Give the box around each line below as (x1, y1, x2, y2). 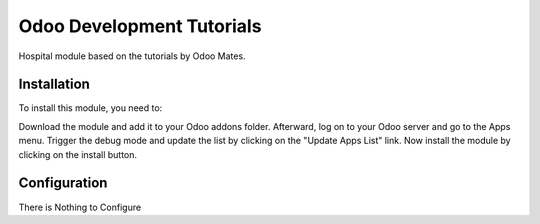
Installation (18, 76, 90, 93)
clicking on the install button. (18, 148, 138, 160)
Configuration (18, 175, 108, 192)
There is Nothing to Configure (18, 201, 142, 213)
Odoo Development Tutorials (18, 15, 262, 37)
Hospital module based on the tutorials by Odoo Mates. (18, 50, 246, 62)
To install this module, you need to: (18, 102, 163, 114)
